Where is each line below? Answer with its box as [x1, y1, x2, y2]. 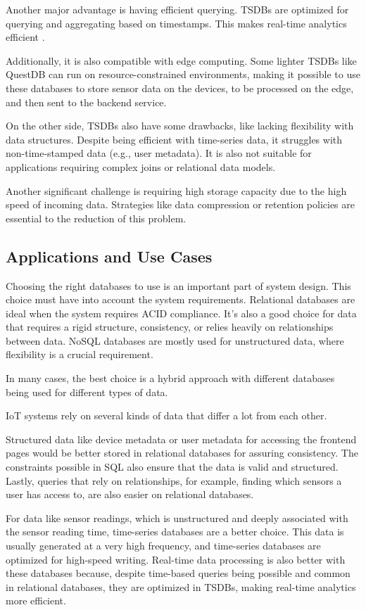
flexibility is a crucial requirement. [6, 347, 153, 362]
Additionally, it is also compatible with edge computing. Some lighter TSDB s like [6, 53, 357, 68]
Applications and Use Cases [6, 245, 213, 267]
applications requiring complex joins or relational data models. [6, 159, 276, 174]
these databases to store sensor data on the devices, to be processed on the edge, [6, 80, 354, 95]
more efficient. [6, 593, 66, 608]
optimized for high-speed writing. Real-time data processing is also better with [6, 552, 346, 566]
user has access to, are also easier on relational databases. [6, 487, 254, 502]
